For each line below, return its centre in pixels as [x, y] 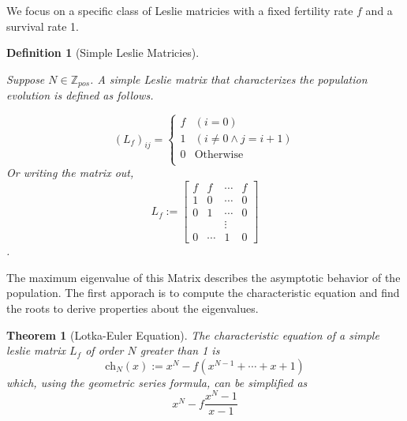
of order [105, 350]
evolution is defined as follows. [80, 95]
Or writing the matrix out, [70, 173]
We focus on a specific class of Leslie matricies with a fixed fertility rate [180, 10]
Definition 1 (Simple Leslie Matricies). [103, 53]
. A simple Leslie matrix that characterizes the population [229, 79]
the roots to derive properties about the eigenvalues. [133, 308]
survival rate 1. [43, 26]
